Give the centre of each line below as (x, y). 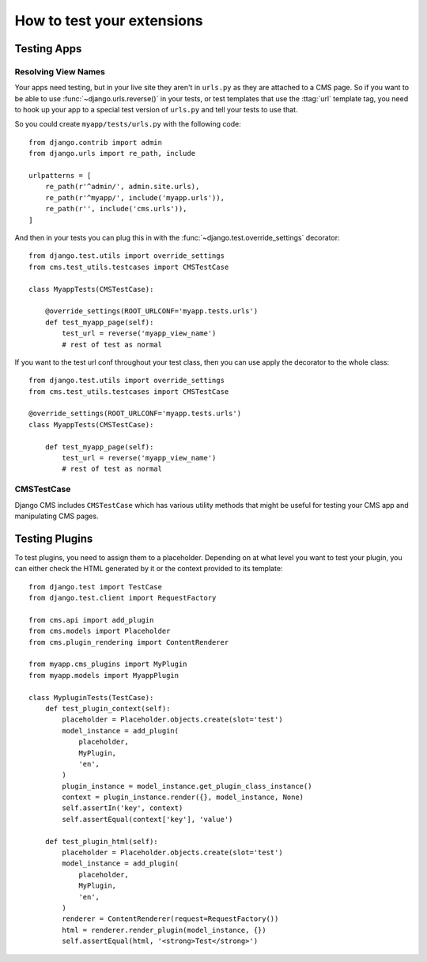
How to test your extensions (109, 21)
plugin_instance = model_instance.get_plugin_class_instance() (187, 786)
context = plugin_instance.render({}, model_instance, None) (183, 797)
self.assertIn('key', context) (123, 808)
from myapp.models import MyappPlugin (104, 675)
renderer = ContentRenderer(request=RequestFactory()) (170, 919)
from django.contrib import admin (95, 142)
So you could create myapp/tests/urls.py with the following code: (128, 124)
